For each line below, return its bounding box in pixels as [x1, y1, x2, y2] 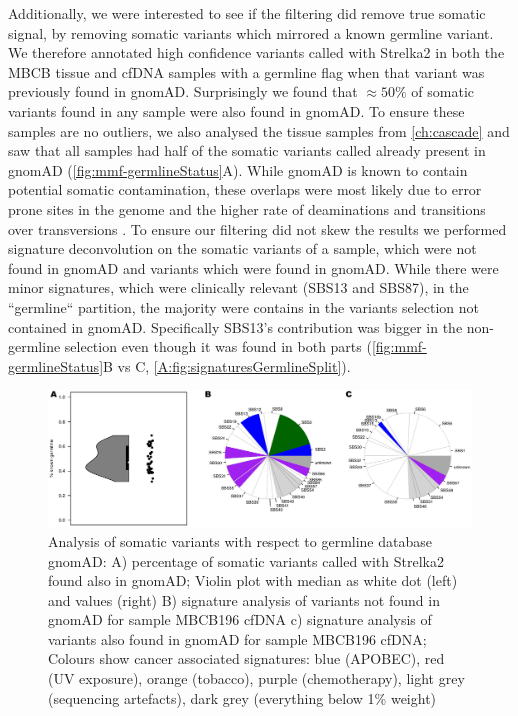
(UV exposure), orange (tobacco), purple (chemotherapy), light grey [48, 668, 465, 689]
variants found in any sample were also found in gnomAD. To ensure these [8, 100, 465, 121]
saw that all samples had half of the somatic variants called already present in [8, 140, 486, 161]
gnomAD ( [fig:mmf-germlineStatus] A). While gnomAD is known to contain [8, 159, 468, 180]
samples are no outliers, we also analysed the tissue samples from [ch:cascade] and [8, 120, 510, 141]
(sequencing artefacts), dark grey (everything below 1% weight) [48, 687, 437, 708]
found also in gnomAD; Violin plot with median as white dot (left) [48, 570, 458, 591]
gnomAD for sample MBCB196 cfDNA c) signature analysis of [48, 609, 432, 630]
